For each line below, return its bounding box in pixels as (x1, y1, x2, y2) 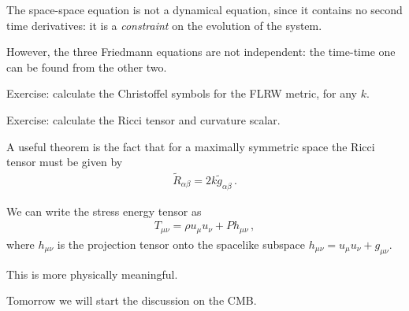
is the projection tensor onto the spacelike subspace (57, 235, 306, 252)
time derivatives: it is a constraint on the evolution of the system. (6, 17, 322, 33)
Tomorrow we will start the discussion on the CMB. (6, 292, 257, 309)
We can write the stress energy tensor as (6, 202, 202, 219)
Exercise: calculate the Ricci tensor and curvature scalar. (6, 111, 281, 128)
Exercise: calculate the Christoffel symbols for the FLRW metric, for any (6, 85, 357, 102)
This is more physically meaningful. (6, 265, 178, 282)
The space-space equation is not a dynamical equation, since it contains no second (6, 2, 403, 17)
